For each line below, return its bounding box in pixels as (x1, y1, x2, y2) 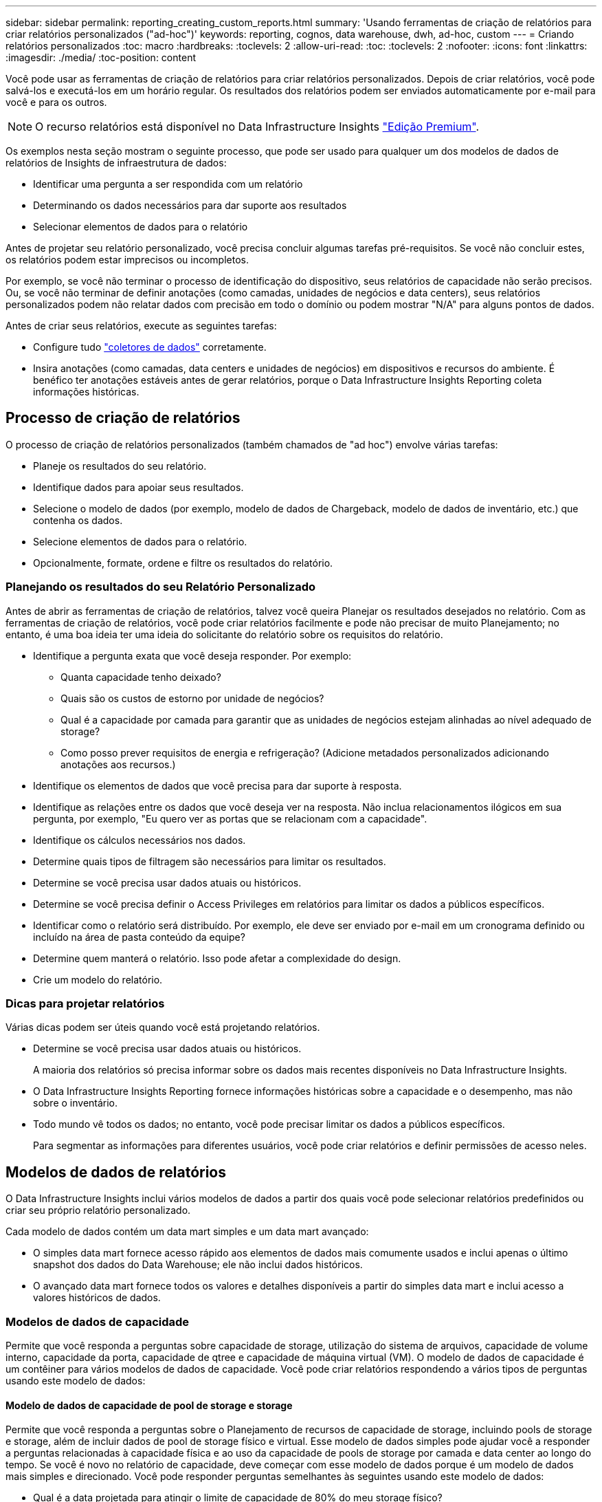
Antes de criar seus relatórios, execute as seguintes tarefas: (5, 320, 277, 331)
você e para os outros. (5, 96, 107, 108)
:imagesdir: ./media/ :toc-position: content (5, 52, 196, 63)
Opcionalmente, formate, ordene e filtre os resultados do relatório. (33, 556, 333, 569)
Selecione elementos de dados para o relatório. (33, 535, 247, 547)
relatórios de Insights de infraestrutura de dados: (5, 157, 227, 168)
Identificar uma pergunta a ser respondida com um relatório (33, 178, 303, 190)
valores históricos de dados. (33, 1292, 161, 1304)
